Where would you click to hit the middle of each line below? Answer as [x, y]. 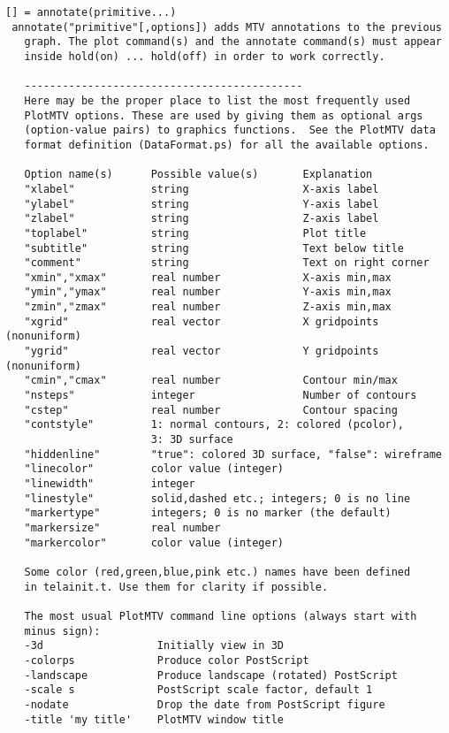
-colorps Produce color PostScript [167, 660]
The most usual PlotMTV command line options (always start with [221, 616]
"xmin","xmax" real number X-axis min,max [208, 277]
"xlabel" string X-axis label [202, 189]
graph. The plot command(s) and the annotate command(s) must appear [233, 42]
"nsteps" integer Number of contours [221, 396]
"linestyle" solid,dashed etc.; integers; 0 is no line [217, 498]
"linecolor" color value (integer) [154, 469]
